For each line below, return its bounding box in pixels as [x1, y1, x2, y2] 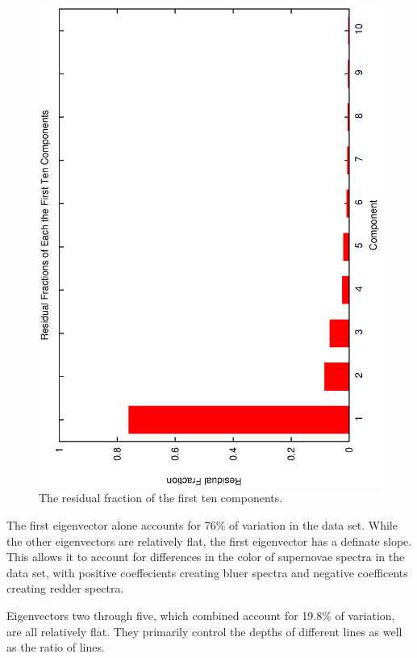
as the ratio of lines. [6, 639, 105, 656]
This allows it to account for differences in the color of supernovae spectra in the [6, 548, 405, 565]
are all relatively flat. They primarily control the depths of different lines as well [6, 622, 402, 639]
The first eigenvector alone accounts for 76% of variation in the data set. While [6, 516, 398, 533]
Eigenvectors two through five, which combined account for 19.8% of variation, [6, 606, 395, 623]
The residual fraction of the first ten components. [39, 489, 283, 506]
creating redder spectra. [6, 580, 124, 597]
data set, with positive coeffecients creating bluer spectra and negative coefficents [6, 564, 408, 580]
